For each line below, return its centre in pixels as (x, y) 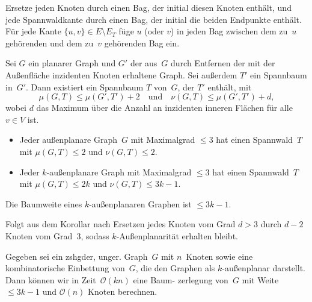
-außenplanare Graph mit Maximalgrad (119, 171)
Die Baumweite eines (44, 203)
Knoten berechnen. (123, 291)
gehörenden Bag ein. (142, 42)
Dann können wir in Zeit (51, 279)
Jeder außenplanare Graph (69, 140)
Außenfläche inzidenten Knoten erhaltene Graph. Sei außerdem (121, 74)
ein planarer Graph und (72, 63)
